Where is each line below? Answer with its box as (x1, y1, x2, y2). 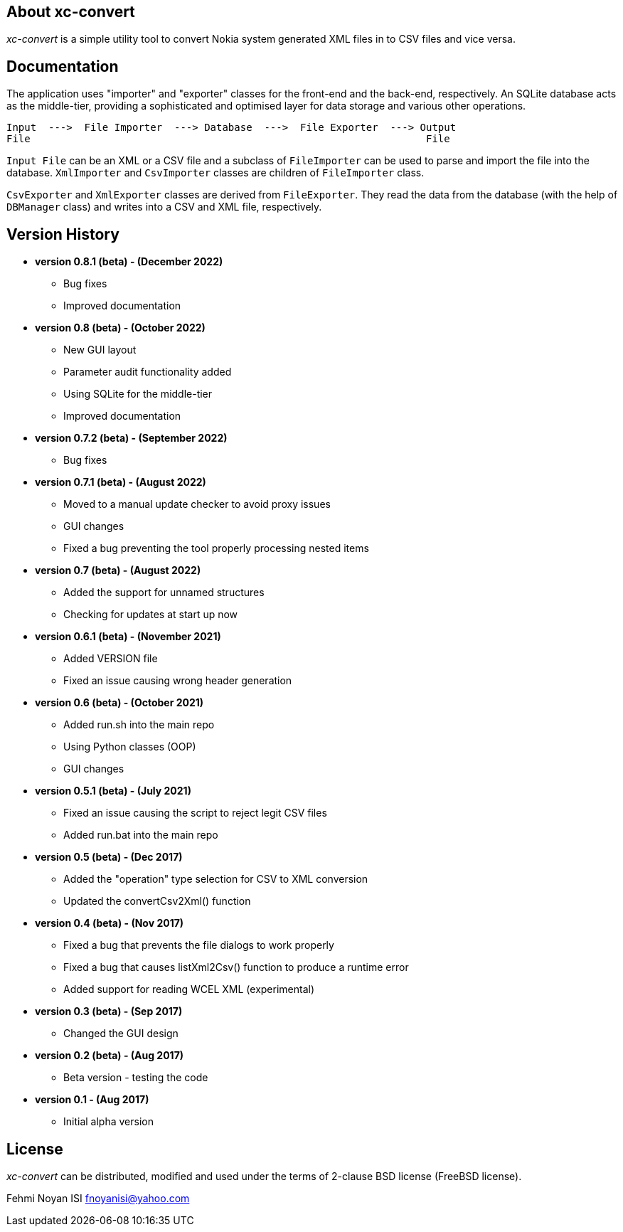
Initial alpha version (63, 1115, 154, 1128)
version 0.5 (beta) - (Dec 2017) (35, 851, 183, 864)
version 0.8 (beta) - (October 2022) (35, 322, 206, 334)
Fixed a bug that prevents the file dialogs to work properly (63, 939, 334, 952)
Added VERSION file (63, 652, 158, 665)
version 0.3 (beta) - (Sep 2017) (35, 1005, 183, 1018)
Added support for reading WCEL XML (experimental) (63, 983, 315, 996)
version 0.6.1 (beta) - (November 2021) (35, 630, 221, 643)
